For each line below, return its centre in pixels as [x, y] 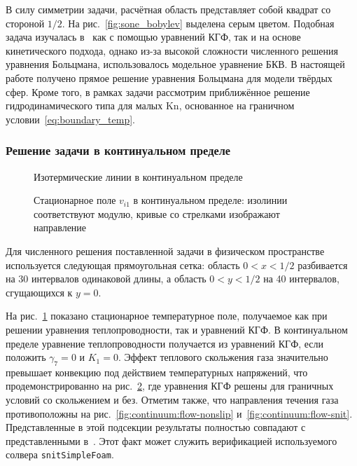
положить [26, 357]
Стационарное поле [75, 200]
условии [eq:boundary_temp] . [71, 119]
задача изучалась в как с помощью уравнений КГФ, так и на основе [153, 37]
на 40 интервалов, [301, 279]
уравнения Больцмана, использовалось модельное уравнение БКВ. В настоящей [175, 64]
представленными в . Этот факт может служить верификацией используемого [171, 440]
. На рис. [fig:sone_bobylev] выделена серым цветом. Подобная [198, 23]
